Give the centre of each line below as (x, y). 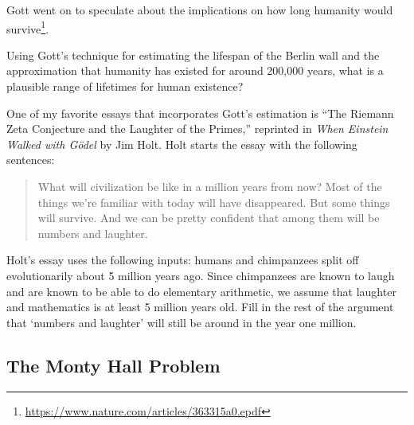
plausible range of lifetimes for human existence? (125, 86)
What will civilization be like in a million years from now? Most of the (210, 186)
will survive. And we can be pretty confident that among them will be (209, 218)
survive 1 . (28, 27)
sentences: (31, 160)
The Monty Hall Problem (113, 365)
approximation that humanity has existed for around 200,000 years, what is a (195, 70)
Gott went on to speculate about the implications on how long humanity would (200, 10)
